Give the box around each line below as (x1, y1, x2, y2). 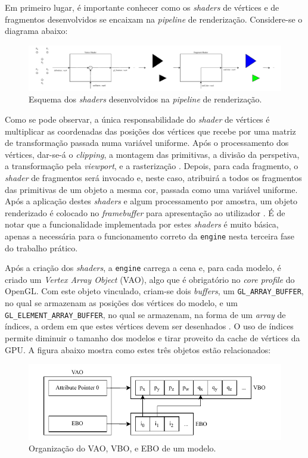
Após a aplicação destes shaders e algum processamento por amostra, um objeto (5, 195, 298, 207)
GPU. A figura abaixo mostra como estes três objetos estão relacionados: (5, 343, 271, 356)
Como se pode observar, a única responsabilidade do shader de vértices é (5, 113, 270, 125)
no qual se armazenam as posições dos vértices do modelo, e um (5, 297, 238, 309)
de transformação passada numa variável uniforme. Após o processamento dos (5, 136, 289, 149)
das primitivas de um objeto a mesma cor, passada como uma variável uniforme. (5, 183, 298, 195)
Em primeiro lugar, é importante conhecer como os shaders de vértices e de (5, 1, 279, 13)
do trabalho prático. (5, 241, 78, 254)
